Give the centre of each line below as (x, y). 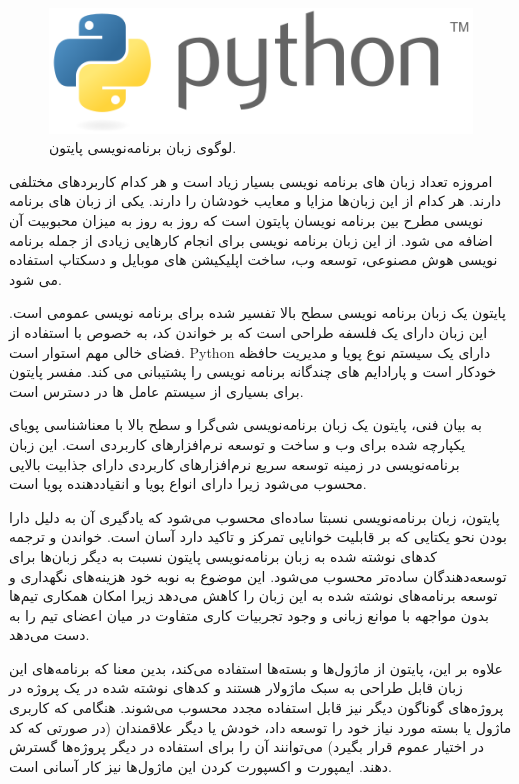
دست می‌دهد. (49, 634)
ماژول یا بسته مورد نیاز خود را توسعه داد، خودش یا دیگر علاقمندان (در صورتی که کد (260, 726)
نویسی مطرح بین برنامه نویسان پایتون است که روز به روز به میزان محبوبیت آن (246, 220)
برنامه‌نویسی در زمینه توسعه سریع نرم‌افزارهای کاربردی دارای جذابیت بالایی (234, 463)
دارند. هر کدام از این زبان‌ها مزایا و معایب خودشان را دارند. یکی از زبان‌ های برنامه (255, 200)
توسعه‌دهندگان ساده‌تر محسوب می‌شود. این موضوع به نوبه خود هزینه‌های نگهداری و (258, 575)
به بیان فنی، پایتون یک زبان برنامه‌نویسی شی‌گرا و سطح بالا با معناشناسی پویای (245, 424)
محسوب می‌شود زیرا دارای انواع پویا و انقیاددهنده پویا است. (188, 483)
